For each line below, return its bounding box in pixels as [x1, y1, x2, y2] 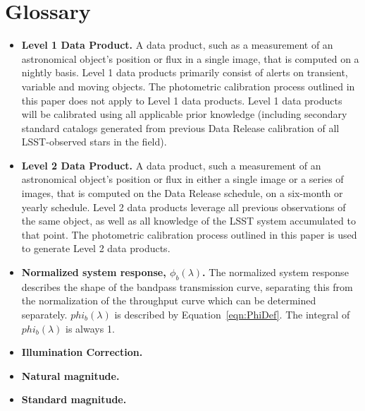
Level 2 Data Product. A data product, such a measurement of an [21, 157, 321, 172]
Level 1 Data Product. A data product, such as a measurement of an [21, 37, 333, 52]
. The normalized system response [202, 265, 349, 280]
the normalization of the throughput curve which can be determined [21, 293, 316, 308]
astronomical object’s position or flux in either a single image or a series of [21, 172, 344, 186]
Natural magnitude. [21, 368, 120, 383]
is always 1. [66, 321, 115, 335]
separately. [21, 307, 68, 322]
